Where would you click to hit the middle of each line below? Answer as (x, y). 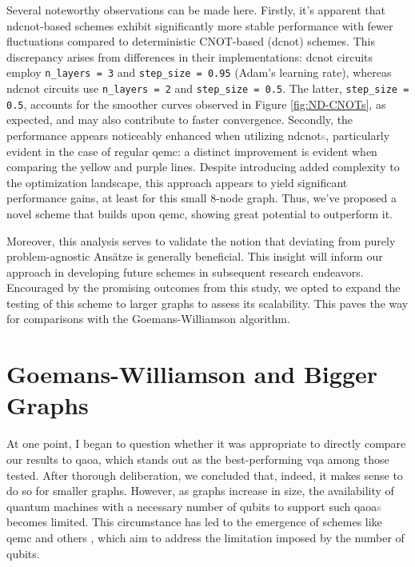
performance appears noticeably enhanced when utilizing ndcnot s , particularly (198, 135)
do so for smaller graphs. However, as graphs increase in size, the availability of (200, 491)
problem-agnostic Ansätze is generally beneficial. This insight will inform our (195, 256)
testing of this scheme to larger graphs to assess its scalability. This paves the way (207, 303)
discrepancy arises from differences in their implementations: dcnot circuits (190, 56)
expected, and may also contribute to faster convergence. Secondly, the (180, 120)
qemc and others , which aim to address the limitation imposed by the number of (206, 537)
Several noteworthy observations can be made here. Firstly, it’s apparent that (196, 10)
